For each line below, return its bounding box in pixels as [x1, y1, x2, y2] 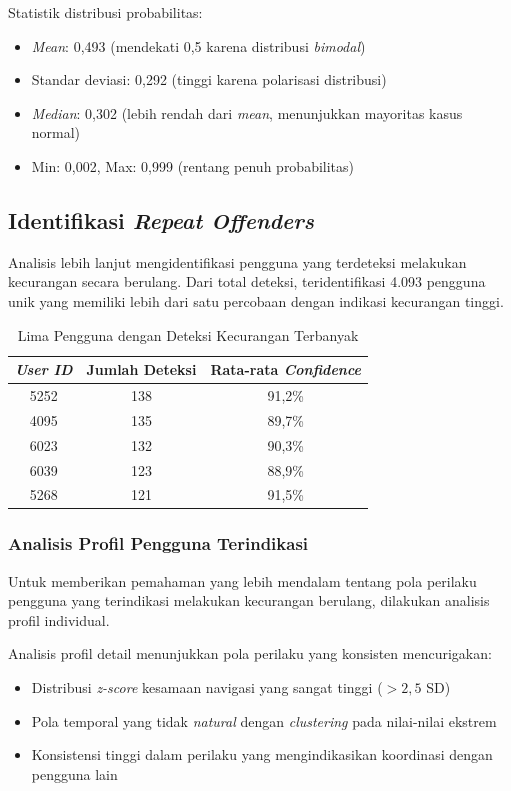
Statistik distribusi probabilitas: [8, 2, 203, 22]
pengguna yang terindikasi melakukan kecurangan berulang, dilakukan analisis [8, 590, 490, 611]
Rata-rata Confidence [210, 359, 361, 380]
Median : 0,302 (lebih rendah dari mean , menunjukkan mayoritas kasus [31, 102, 463, 123]
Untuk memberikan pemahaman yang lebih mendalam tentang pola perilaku [8, 570, 477, 591]
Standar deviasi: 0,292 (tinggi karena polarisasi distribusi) [31, 69, 387, 90]
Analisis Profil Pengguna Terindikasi [8, 531, 309, 556]
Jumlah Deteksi [86, 359, 197, 380]
